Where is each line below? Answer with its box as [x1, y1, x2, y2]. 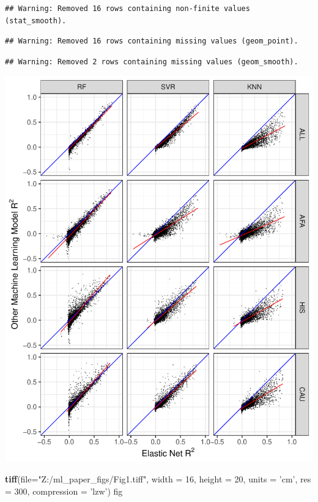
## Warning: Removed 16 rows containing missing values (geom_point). [5, 37, 298, 46]
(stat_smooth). [5, 16, 67, 25]
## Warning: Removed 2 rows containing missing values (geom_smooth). [5, 57, 298, 66]
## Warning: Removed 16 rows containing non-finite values [5, 4, 250, 13]
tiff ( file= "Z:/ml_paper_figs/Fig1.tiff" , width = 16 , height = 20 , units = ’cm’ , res [5, 473, 311, 485]
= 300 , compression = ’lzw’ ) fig [5, 484, 123, 497]
